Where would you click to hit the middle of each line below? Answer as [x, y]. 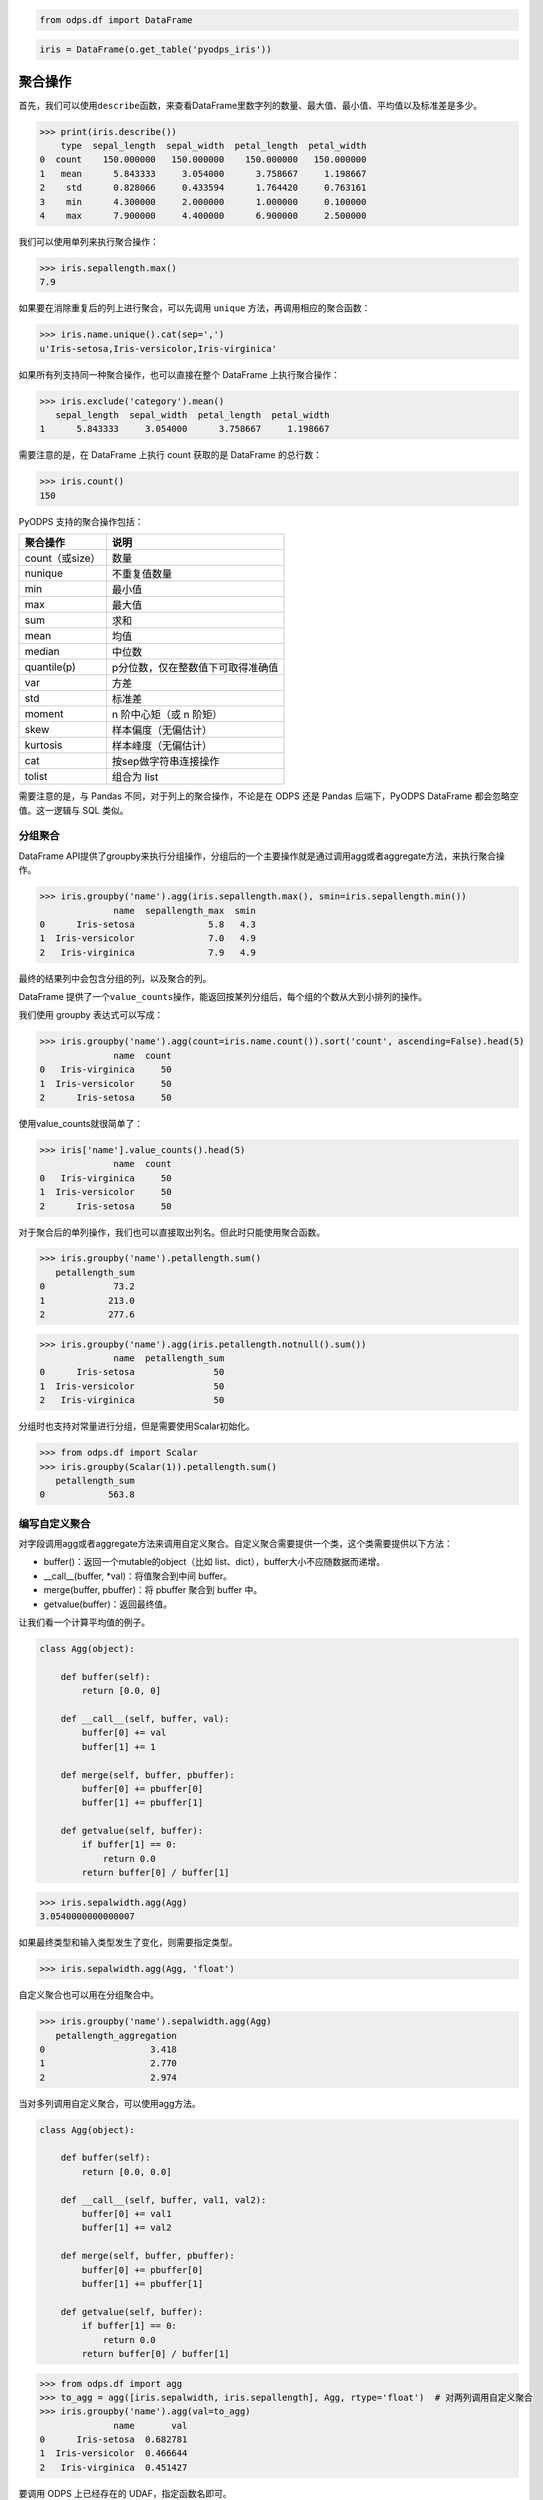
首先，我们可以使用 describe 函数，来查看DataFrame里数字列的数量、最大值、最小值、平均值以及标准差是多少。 [250, 105]
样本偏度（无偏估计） [162, 730]
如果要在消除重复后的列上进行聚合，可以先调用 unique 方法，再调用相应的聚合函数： [194, 308]
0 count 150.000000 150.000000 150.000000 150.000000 [203, 159]
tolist [36, 777]
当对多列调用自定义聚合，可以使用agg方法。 [110, 2103]
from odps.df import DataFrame [116, 19]
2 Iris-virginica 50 [132, 1400]
